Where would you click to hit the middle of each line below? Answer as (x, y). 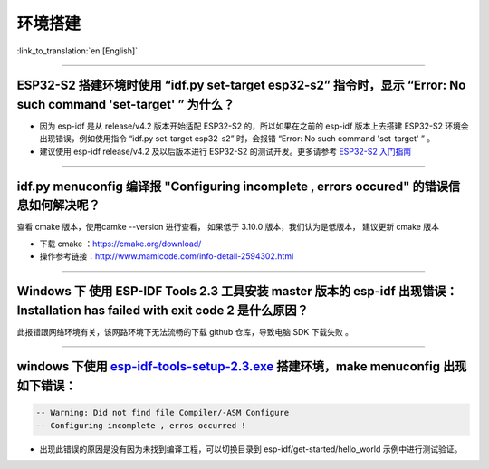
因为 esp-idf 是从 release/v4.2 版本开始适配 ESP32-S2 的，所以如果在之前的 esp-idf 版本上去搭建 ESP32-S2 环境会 (254, 126)
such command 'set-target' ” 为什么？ (126, 104)
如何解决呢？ (64, 205)
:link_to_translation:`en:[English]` (77, 51)
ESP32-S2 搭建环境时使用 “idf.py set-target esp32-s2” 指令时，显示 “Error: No (241, 86)
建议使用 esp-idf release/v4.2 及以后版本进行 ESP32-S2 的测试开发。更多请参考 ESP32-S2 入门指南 (225, 151)
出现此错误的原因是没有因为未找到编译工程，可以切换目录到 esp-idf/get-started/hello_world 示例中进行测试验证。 (251, 449)
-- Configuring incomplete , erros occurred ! (141, 425)
